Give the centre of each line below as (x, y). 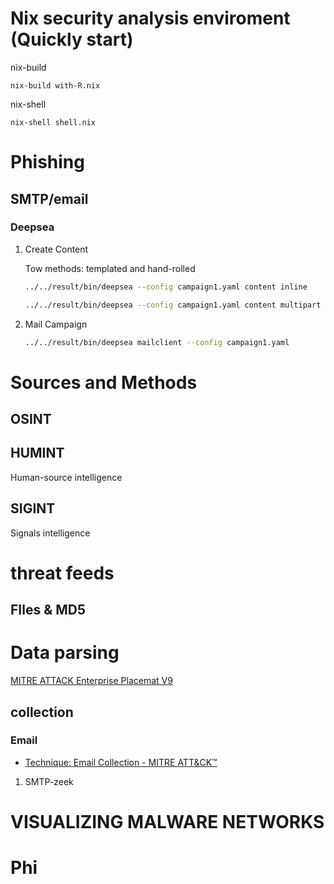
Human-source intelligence (66, 477)
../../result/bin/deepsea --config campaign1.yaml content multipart (173, 305)
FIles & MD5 (48, 610)
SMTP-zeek (49, 781)
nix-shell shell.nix (53, 122)
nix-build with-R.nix (55, 85)
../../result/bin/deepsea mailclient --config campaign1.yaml (157, 342)
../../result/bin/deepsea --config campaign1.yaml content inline (166, 287)
